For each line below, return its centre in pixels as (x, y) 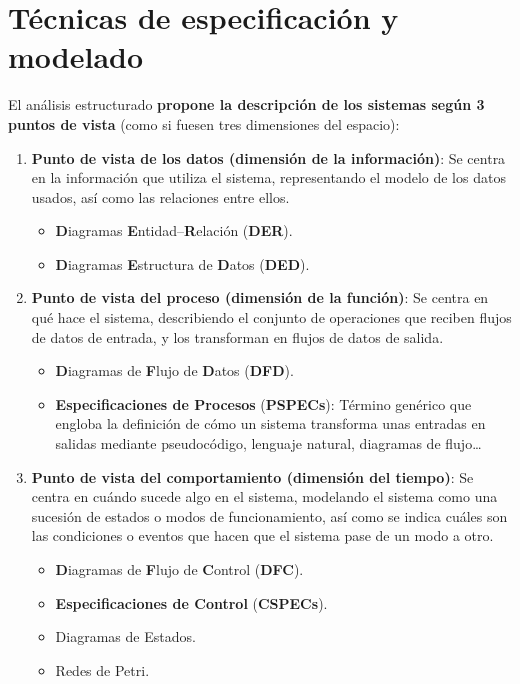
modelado (76, 56)
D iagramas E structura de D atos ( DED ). (182, 263)
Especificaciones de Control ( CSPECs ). (191, 602)
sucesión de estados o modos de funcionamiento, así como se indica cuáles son (269, 515)
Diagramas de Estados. (125, 636)
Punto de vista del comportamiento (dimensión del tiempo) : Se (252, 476)
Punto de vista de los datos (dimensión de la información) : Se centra (268, 157)
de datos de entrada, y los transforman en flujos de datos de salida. (237, 336)
